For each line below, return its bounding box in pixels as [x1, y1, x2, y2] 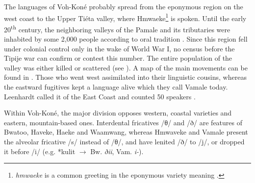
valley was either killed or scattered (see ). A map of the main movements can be [4, 62, 248, 72]
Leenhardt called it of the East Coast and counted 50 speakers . [4, 91, 196, 101]
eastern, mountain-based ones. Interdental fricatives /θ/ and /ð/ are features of [4, 117, 242, 127]
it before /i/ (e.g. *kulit [4, 146, 76, 156]
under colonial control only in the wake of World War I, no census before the [4, 43, 235, 53]
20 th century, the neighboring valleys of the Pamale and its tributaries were [4, 23, 230, 34]
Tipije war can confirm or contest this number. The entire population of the [4, 53, 232, 63]
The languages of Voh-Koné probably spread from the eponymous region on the [4, 1, 243, 11]
